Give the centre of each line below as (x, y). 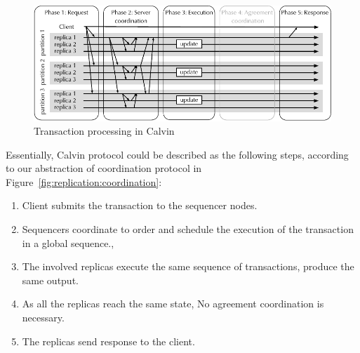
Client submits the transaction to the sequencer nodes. (140, 205)
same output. (50, 280)
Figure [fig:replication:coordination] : (84, 181)
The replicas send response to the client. (108, 341)
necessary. (43, 318)
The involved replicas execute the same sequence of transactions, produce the (188, 266)
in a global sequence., (68, 242)
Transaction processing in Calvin (104, 131)
